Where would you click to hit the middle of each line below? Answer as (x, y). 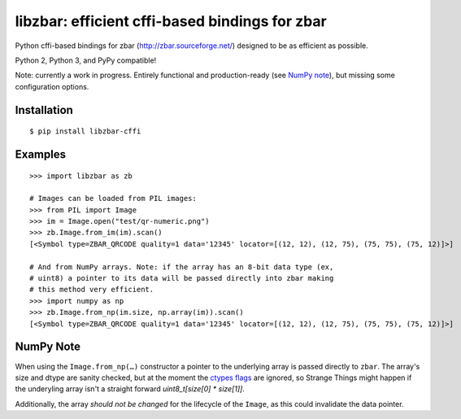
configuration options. (52, 86)
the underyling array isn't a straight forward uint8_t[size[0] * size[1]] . (130, 389)
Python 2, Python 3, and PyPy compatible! (86, 60)
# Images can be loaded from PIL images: (113, 199)
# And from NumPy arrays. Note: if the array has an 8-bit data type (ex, (182, 267)
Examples (41, 154)
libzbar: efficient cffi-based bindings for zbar (171, 21)
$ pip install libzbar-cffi (85, 131)
